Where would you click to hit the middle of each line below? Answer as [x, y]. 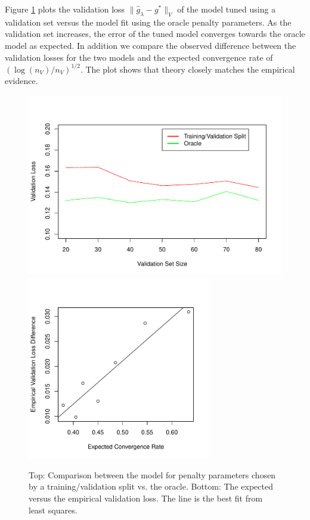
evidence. [21, 81]
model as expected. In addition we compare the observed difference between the [151, 45]
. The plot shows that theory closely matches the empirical [187, 69]
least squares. [53, 510]
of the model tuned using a [227, 9]
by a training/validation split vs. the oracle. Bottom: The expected [151, 486]
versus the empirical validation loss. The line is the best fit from [146, 498]
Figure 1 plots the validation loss [65, 9]
